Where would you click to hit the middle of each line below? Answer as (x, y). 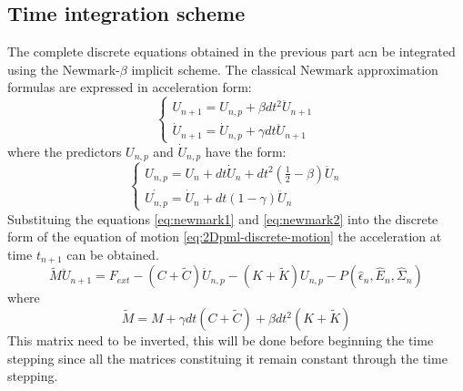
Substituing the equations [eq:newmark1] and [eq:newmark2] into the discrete (223, 218)
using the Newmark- (64, 69)
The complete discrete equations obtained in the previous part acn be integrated (231, 51)
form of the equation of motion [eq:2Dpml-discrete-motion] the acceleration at (225, 237)
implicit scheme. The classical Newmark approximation (285, 69)
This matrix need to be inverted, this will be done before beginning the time (221, 340)
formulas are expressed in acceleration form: (130, 87)
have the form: (246, 151)
